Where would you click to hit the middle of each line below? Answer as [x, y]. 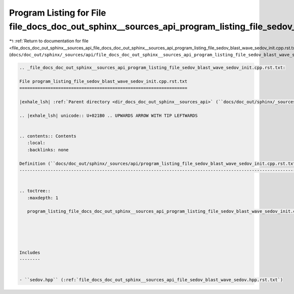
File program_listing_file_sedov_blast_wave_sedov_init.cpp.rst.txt [103, 81]
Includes [30, 252]
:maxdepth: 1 [43, 198]
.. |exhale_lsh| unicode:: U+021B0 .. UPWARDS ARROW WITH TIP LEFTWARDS [109, 115]
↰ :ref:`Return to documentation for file [49, 41]
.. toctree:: [35, 191]
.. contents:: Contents [48, 136]
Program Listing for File [58, 13]
